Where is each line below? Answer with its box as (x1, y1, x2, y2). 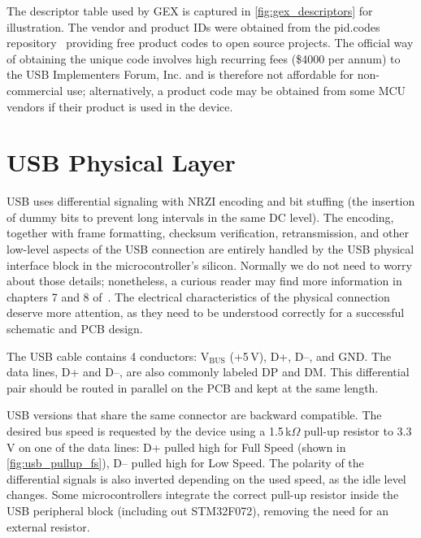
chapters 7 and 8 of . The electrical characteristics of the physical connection (7, 288, 390, 305)
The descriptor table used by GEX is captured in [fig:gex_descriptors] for (7, 2, 373, 19)
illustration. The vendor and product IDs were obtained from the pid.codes (7, 18, 380, 35)
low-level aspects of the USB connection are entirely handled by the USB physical (7, 241, 414, 258)
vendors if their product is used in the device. (7, 98, 233, 115)
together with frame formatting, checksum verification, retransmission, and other (7, 224, 409, 241)
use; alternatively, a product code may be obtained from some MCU (66, 81, 406, 98)
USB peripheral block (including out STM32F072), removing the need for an (7, 501, 388, 518)
